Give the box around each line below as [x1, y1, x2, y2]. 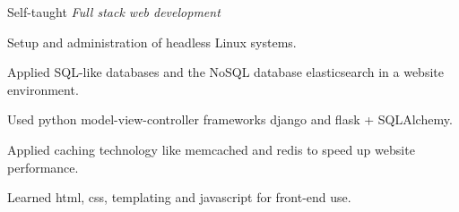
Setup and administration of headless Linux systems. [7, 32, 297, 51]
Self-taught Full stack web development [7, 3, 221, 21]
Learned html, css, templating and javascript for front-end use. [7, 188, 351, 207]
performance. [7, 157, 79, 176]
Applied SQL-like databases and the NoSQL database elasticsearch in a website [7, 63, 444, 81]
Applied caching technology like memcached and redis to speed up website [7, 140, 415, 158]
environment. [7, 80, 79, 98]
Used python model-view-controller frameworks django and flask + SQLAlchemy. [7, 110, 453, 129]
